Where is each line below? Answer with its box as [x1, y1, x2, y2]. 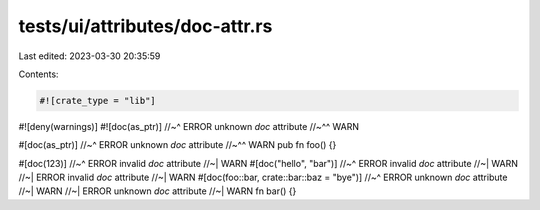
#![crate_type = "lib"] [39, 95, 157, 106]
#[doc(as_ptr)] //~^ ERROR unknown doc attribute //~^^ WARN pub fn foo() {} [18, 139, 337, 151]
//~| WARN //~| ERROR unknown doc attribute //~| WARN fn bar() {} [18, 185, 297, 197]
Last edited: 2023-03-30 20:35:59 [18, 50, 161, 62]
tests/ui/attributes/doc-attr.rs [18, 15, 273, 37]
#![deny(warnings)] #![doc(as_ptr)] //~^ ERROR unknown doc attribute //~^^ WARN [18, 120, 360, 132]
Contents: [18, 68, 59, 80]
